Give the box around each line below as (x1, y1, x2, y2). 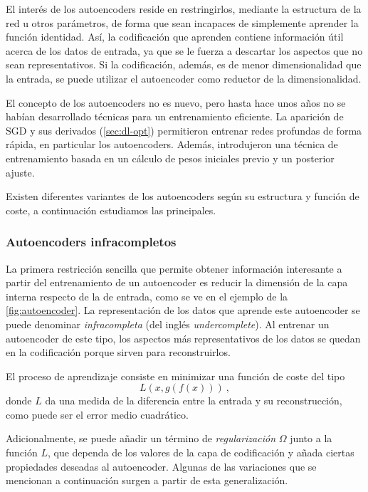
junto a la (290, 431, 332, 446)
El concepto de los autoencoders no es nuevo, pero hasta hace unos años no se (6, 95, 346, 110)
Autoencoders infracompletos (6, 233, 177, 251)
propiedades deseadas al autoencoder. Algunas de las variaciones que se (6, 459, 317, 473)
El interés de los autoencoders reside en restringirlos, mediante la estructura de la (6, 1, 362, 16)
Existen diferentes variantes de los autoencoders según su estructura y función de (6, 189, 359, 204)
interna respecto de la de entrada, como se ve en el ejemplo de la (6, 288, 288, 303)
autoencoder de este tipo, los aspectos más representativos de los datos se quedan (6, 330, 361, 345)
